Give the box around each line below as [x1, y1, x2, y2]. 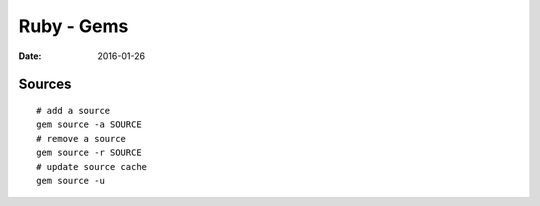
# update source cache [36, 161, 148, 172]
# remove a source [36, 133, 127, 144]
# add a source [36, 105, 111, 116]
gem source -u [36, 175, 105, 186]
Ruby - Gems [18, 15, 129, 37]
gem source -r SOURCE [36, 147, 142, 159]
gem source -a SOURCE [36, 119, 142, 130]
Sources [18, 76, 72, 93]
